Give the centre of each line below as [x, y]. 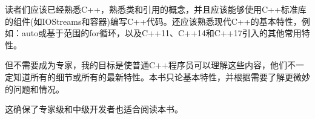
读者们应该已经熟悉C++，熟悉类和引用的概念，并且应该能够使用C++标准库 [156, 9]
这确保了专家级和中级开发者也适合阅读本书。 [94, 109]
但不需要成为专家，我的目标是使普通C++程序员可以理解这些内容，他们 [146, 65]
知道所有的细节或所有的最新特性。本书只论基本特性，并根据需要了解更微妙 [161, 76]
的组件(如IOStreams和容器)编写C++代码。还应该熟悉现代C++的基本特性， [153, 21]
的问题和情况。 [35, 88]
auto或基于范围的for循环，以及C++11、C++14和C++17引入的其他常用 [161, 33]
